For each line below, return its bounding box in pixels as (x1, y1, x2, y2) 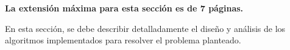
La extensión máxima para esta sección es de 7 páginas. (5, 2, 244, 14)
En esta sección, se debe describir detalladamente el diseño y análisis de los (5, 22, 286, 34)
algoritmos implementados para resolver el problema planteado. (5, 34, 241, 46)
